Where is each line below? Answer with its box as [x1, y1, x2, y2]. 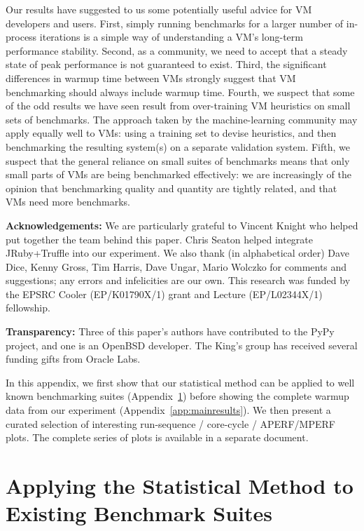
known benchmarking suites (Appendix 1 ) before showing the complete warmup [6, 389, 349, 403]
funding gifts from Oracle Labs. [6, 351, 141, 366]
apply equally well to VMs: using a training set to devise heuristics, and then [6, 126, 337, 140]
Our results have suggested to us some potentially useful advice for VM [6, 2, 312, 16]
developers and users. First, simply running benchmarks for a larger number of [6, 15, 344, 30]
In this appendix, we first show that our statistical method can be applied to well [6, 375, 355, 389]
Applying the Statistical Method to [6, 471, 353, 499]
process [6, 29, 37, 44]
